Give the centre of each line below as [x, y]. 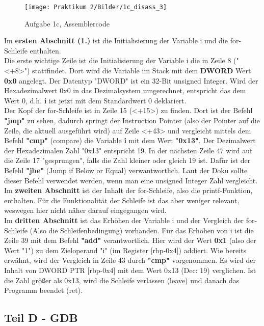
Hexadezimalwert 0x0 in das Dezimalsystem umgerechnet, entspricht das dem [125, 90]
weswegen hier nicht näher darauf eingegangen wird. [85, 210]
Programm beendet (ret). [43, 290]
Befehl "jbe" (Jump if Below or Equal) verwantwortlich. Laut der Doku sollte [126, 170]
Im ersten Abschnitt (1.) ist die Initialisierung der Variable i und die [116, 40]
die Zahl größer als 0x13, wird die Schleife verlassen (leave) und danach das [122, 280]
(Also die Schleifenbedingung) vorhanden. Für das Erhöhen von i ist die [142, 230]
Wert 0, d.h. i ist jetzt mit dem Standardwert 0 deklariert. [95, 100]
